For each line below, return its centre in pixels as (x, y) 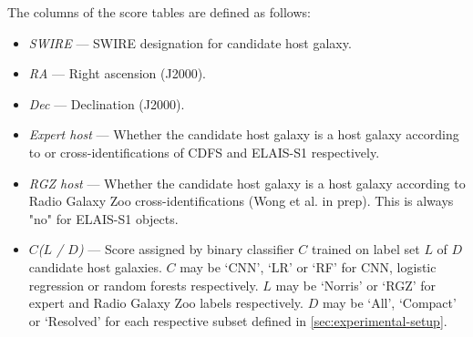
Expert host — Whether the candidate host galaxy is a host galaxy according (244, 134)
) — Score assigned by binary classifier (186, 249)
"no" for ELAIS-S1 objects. (103, 218)
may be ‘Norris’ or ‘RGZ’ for (356, 285)
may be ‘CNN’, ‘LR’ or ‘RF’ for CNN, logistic (308, 266)
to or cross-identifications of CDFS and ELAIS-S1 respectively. (204, 152)
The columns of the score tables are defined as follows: (159, 12)
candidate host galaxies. (95, 266)
